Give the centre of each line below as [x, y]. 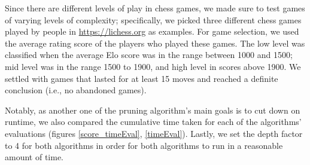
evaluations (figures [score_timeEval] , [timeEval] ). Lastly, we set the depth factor [154, 133]
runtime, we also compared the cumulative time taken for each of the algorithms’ [153, 122]
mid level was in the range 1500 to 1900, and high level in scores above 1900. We [153, 66]
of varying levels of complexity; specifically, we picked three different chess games [153, 19]
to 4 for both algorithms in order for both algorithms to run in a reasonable [144, 145]
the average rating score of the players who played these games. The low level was [155, 43]
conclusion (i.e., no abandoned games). [76, 90]
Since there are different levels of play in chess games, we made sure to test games [155, 8]
